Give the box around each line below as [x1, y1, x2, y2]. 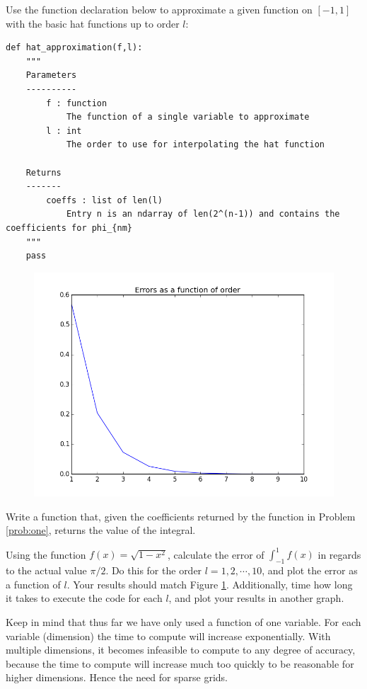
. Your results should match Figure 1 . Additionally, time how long [66, 576, 353, 591]
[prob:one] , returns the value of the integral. [6, 523, 196, 537]
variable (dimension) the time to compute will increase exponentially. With [6, 628, 331, 643]
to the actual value [6, 563, 87, 578]
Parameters [25, 70, 77, 81]
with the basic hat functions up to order [6, 16, 180, 30]
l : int [46, 125, 82, 136]
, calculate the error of [167, 547, 264, 562]
